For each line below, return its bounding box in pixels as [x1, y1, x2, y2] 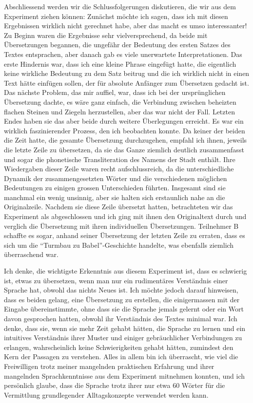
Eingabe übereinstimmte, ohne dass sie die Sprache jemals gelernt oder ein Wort [4, 304, 244, 314]
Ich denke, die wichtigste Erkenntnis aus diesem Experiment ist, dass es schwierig [4, 266, 247, 276]
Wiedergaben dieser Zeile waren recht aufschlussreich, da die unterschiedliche [4, 164, 234, 174]
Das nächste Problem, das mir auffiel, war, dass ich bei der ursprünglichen [4, 87, 226, 97]
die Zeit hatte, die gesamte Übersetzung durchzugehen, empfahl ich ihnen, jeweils [4, 135, 247, 145]
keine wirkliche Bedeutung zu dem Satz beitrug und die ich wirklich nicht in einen [4, 68, 250, 78]
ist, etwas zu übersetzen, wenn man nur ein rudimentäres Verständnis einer [4, 275, 228, 285]
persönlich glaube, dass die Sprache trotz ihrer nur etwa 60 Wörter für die [4, 380, 225, 390]
